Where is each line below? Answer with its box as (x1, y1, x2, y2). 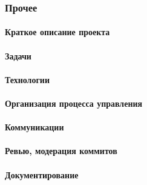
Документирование (5, 168, 79, 181)
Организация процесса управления (5, 97, 143, 109)
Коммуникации (5, 121, 64, 133)
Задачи (5, 49, 31, 62)
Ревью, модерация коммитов (5, 144, 117, 157)
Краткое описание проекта (5, 25, 110, 38)
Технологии (5, 73, 50, 86)
